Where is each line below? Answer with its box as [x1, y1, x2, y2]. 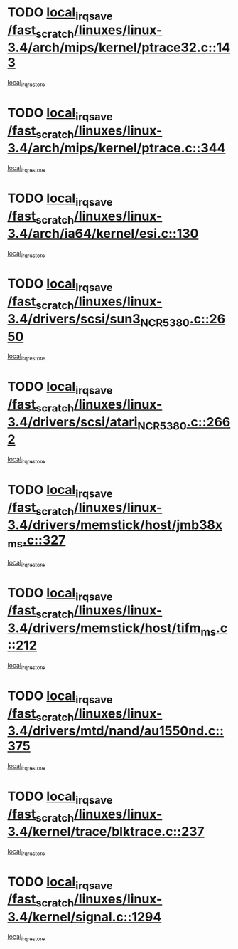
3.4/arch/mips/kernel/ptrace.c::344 [7, 140, 226, 157]
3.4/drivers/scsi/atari [7, 414, 138, 430]
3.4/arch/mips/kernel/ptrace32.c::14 [7, 40, 231, 56]
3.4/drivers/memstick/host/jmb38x [7, 517, 222, 533]
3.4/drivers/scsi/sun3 [7, 311, 141, 327]
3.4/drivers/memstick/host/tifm [7, 620, 201, 636]
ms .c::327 [7, 532, 66, 550]
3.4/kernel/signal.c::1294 [7, 909, 162, 926]
